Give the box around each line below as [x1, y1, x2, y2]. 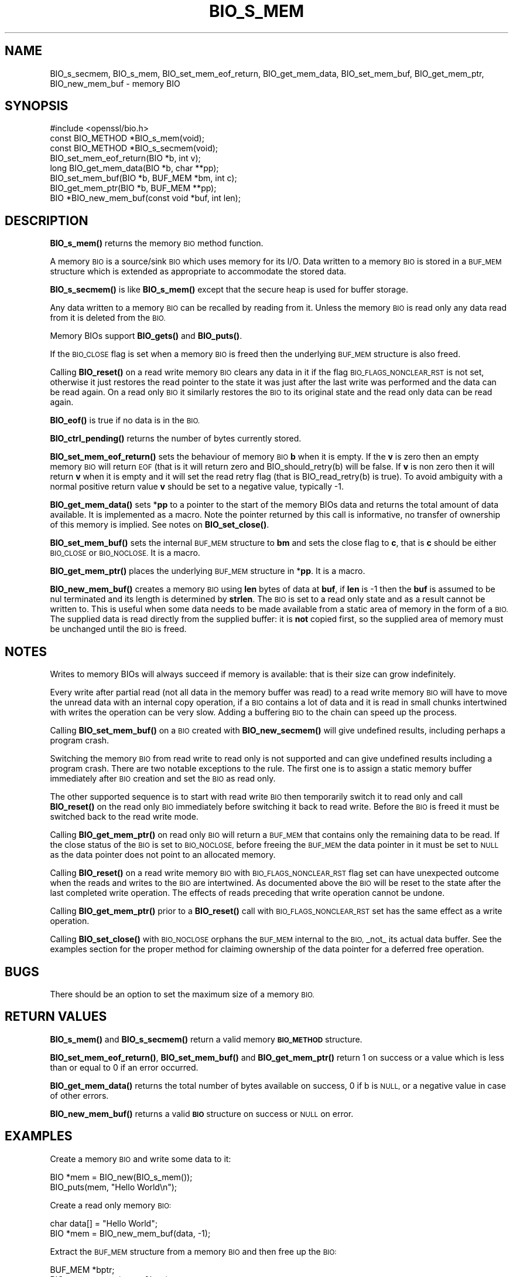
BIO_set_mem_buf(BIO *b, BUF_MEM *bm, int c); [50, 173, 237, 184]
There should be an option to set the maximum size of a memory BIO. [50, 989, 314, 999]
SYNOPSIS [5, 99, 69, 114]
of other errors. [50, 1090, 109, 1101]
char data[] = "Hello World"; [50, 1218, 158, 1228]
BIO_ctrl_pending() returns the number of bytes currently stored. [50, 433, 302, 444]
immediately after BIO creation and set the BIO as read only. [50, 773, 276, 784]
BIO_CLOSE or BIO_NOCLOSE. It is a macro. [50, 548, 200, 558]
